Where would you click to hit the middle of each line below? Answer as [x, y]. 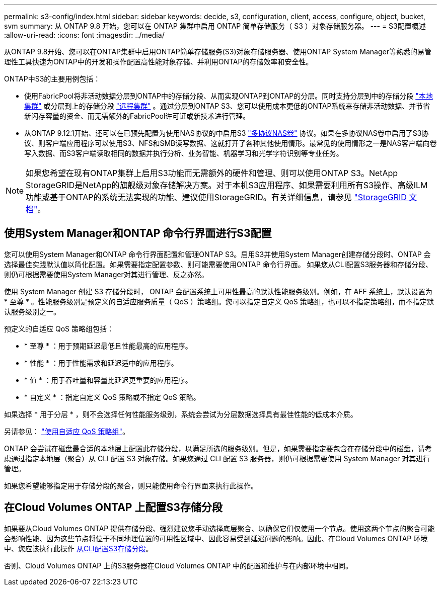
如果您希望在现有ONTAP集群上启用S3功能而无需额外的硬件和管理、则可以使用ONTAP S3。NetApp [212, 173]
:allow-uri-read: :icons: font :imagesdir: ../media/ [84, 35]
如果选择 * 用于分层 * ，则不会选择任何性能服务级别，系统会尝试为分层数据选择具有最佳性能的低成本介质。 [181, 414]
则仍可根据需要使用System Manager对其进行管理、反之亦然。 [106, 274]
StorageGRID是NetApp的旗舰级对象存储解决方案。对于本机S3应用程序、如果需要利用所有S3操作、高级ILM [227, 185]
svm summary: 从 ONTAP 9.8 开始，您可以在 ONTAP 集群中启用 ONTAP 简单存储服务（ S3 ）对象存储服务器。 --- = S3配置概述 [215, 26]
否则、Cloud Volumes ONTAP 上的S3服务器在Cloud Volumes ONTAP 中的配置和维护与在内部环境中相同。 [178, 565]
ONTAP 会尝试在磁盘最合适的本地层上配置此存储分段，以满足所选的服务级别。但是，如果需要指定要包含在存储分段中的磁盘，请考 [218, 448]
